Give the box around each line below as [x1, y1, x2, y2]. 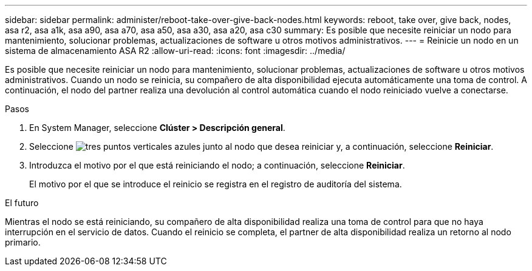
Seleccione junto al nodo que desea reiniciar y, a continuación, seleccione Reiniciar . [29, 141, 494, 152]
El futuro [5, 198, 39, 208]
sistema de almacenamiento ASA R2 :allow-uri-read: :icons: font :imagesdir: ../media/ [5, 45, 346, 56]
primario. [5, 237, 41, 247]
